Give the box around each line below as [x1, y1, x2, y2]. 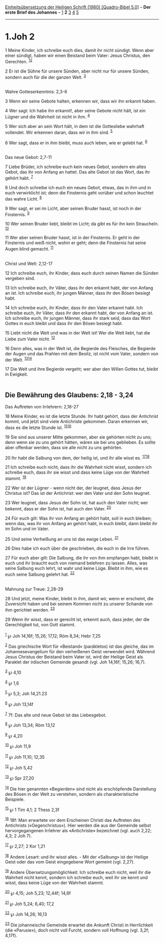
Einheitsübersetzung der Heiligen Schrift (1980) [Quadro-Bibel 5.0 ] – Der [5, 4, 151, 10]
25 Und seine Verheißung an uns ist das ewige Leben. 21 [5, 535, 119, 542]
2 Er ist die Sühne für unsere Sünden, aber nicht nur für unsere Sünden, [5, 68, 150, 74]
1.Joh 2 [5, 31, 35, 42]
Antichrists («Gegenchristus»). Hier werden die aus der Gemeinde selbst [5, 822, 151, 828]
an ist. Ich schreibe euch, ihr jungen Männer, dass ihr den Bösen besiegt [5, 290, 150, 296]
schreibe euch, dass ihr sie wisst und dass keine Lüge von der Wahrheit [5, 469, 150, 475]
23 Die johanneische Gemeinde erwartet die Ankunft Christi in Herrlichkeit [5, 921, 153, 928]
